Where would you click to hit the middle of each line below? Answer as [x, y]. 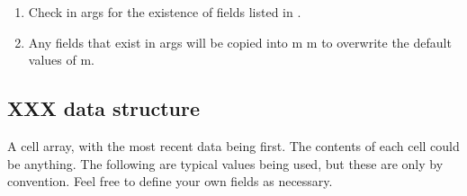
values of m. [61, 60]
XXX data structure [103, 108]
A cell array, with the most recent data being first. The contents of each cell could [233, 145]
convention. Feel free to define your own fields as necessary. [170, 181]
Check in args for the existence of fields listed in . [165, 12]
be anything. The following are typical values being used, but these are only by [225, 163]
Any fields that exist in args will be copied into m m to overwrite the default [240, 42]
